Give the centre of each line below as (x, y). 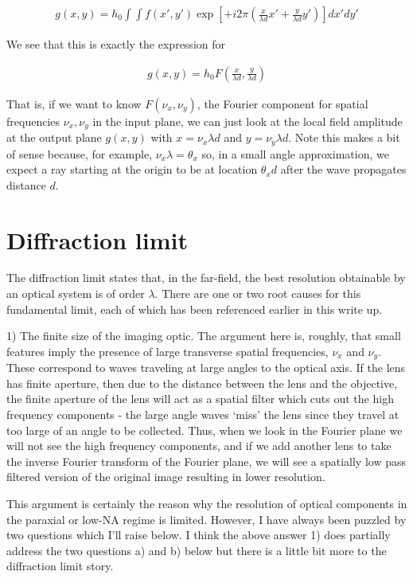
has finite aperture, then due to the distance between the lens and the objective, (202, 383)
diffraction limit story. (60, 566)
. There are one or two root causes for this (258, 293)
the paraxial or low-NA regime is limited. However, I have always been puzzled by (206, 519)
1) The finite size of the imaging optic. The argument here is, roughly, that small (204, 336)
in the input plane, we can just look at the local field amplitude (247, 121)
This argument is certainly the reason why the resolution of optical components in (207, 504)
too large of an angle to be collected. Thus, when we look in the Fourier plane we (205, 430)
